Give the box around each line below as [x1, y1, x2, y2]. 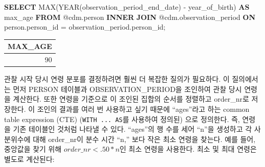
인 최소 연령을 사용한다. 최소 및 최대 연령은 [119, 144, 257, 154]
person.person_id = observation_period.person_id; [4, 21, 165, 32]
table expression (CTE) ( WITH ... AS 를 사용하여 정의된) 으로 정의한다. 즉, [4, 113, 240, 124]
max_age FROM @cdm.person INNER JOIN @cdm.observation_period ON [4, 11, 255, 22]
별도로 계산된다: [4, 154, 55, 164]
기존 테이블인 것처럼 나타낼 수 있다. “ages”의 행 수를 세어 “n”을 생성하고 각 [13, 124, 252, 134]
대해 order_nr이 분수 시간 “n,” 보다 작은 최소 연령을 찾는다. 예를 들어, [33, 133, 256, 144]
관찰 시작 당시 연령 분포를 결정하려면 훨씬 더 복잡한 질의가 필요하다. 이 [4, 74, 230, 84]
